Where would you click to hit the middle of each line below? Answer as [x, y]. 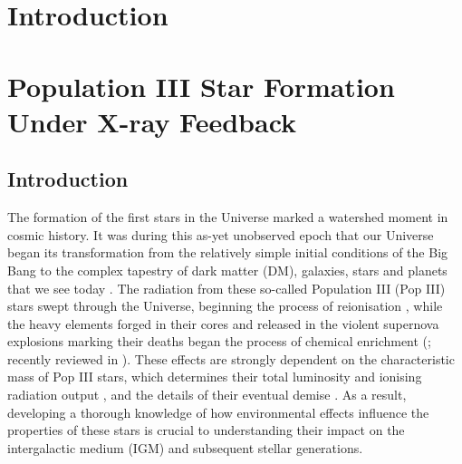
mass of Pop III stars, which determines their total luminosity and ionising [215, 377]
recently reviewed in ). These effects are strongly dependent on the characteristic [231, 358]
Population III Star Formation [201, 86]
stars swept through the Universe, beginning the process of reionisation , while [225, 306]
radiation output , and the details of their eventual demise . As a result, [207, 395]
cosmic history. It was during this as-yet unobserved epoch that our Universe [221, 234]
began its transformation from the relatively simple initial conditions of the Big [228, 252]
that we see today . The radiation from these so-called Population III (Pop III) [226, 288]
